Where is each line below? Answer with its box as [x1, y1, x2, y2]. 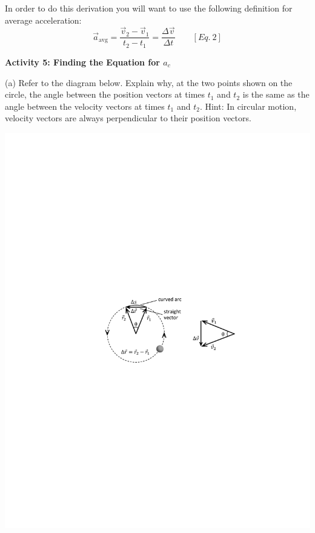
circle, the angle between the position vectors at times [5, 88, 205, 101]
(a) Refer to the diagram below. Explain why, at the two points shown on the [5, 76, 293, 89]
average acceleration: [5, 13, 82, 26]
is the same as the [242, 88, 310, 101]
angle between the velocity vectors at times [5, 99, 165, 112]
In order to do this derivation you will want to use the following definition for [5, 2, 293, 14]
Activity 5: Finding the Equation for [5, 55, 160, 68]
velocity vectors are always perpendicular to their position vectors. [5, 112, 251, 124]
